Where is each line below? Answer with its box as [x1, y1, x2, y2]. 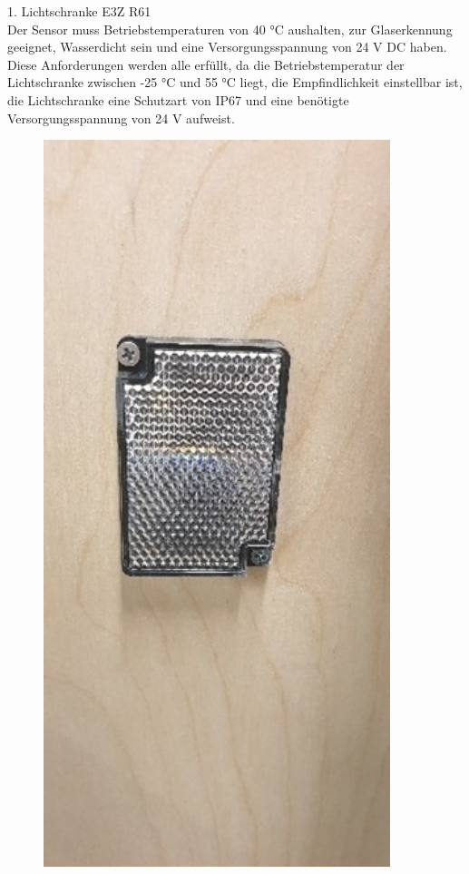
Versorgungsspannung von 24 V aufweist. [7, 108, 235, 127]
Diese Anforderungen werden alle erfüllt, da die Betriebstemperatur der [7, 54, 405, 74]
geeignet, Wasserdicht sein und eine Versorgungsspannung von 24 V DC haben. [7, 37, 447, 56]
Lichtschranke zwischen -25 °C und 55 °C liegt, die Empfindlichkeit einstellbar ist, [7, 73, 463, 92]
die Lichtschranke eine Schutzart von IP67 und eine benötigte [7, 90, 349, 109]
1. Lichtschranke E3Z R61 [7, 2, 151, 20]
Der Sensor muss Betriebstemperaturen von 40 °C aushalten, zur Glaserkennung [7, 19, 453, 38]
